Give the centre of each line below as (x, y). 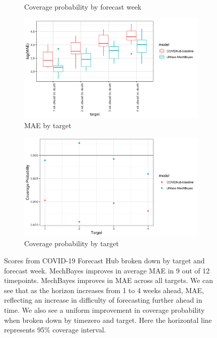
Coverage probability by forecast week (83, 7)
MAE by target (48, 125)
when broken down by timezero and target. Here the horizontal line (108, 320)
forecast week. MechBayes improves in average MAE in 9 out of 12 (107, 270)
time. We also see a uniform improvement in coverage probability (104, 309)
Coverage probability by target (71, 243)
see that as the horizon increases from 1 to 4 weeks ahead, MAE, (104, 290)
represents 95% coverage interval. (55, 330)
